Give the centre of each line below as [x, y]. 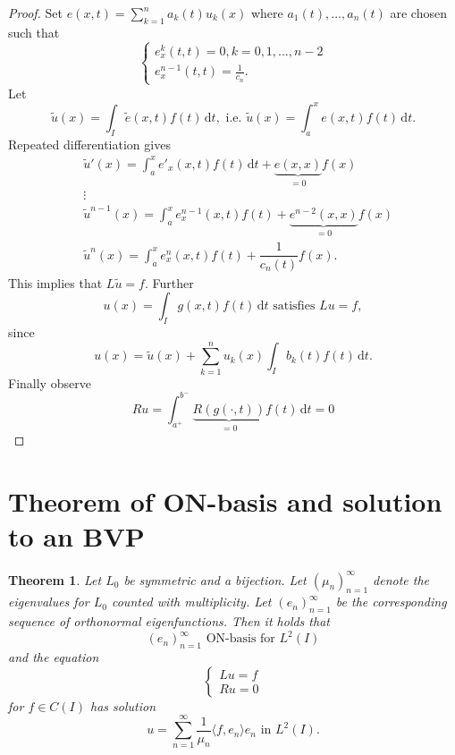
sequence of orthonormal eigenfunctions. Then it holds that [169, 621]
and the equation [54, 657]
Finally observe [50, 382]
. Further [169, 282]
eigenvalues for [49, 602]
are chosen [418, 13]
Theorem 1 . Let [55, 579]
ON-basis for [240, 639]
